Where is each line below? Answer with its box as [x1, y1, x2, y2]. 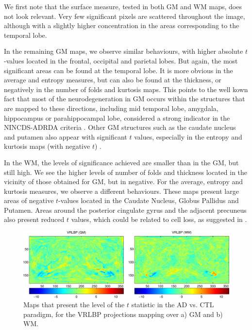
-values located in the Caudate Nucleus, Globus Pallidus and [58, 195, 239, 205]
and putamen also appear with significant [4, 131, 127, 141]
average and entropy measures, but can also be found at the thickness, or [4, 75, 221, 85]
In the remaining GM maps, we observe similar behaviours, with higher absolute [4, 46, 243, 56]
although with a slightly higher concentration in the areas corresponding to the [4, 20, 239, 31]
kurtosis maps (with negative [4, 141, 90, 151]
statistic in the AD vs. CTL [131, 299, 214, 310]
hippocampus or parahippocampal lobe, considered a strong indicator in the [4, 112, 230, 123]
